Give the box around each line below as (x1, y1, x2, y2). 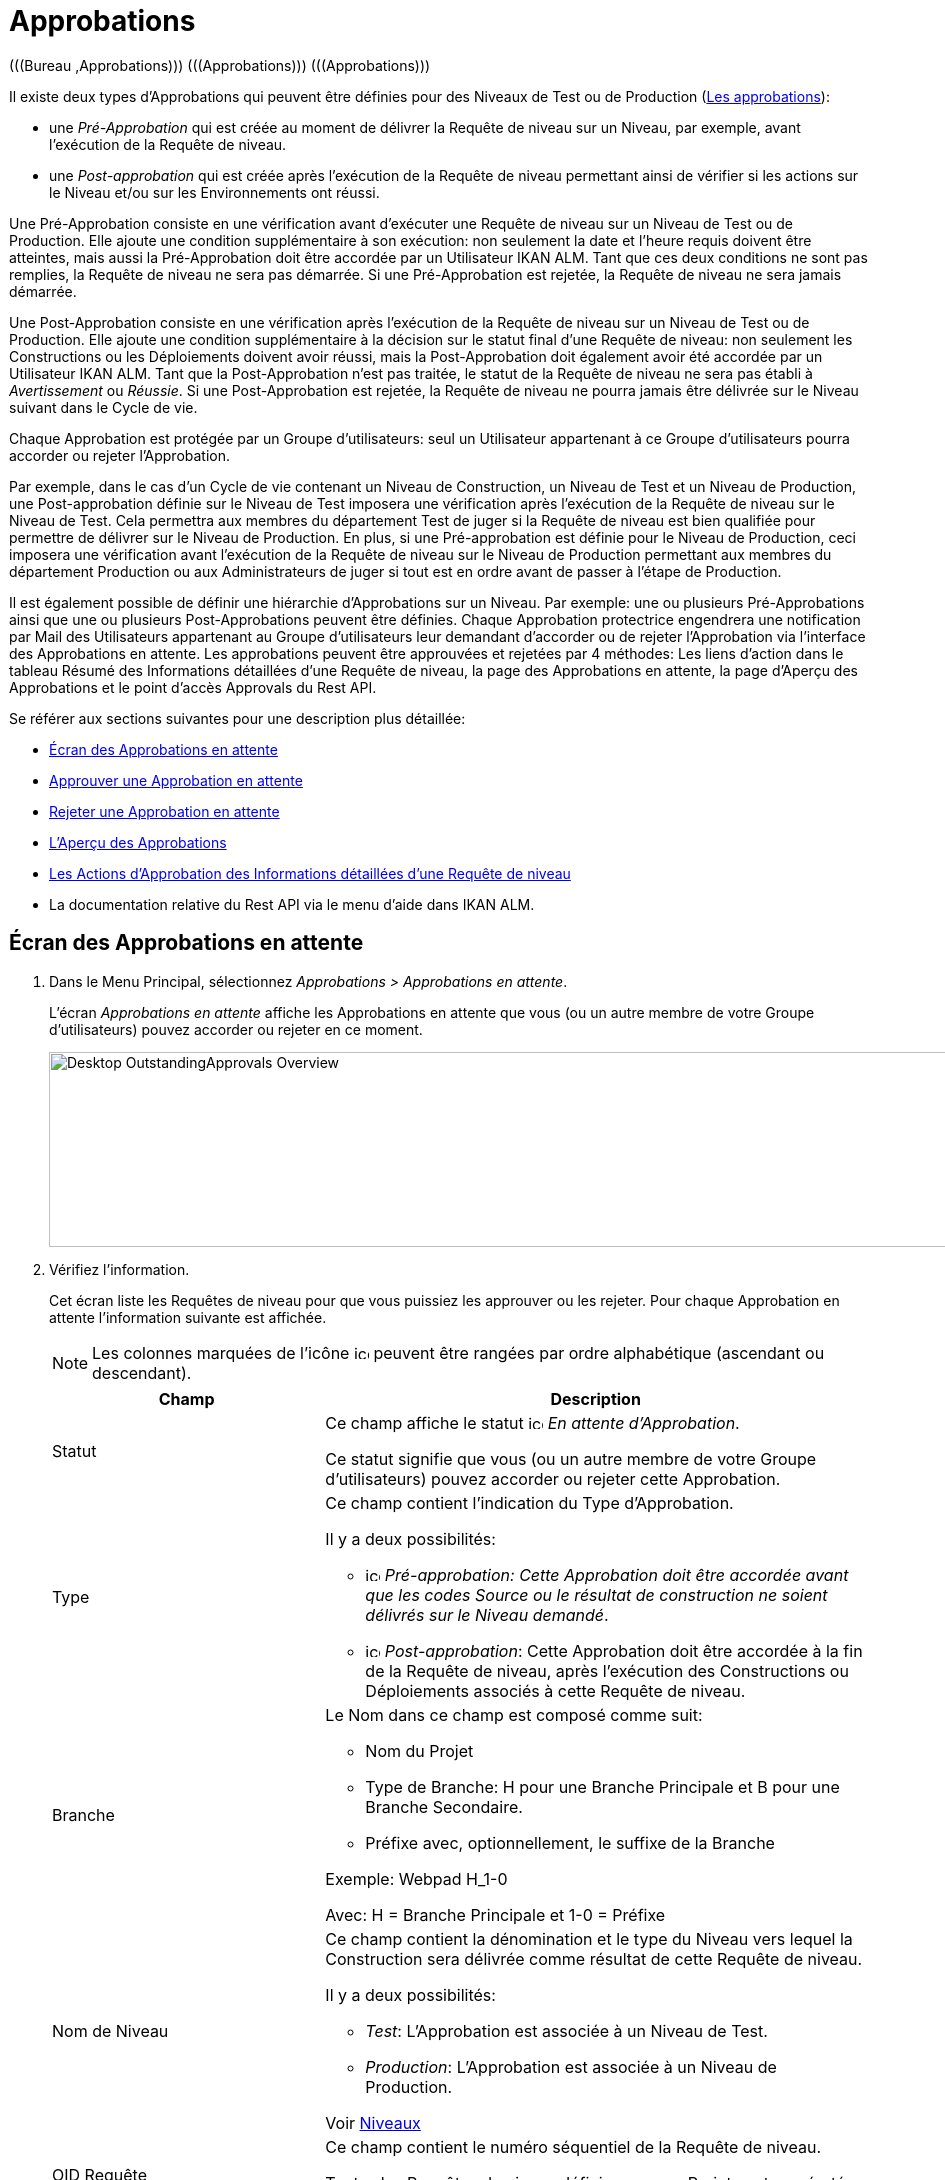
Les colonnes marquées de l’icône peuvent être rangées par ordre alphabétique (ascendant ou (92, 1342, 825, 1363)
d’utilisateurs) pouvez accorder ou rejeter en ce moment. (49, 1020, 423, 1038)
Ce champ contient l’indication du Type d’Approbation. (325, 1492, 734, 1513)
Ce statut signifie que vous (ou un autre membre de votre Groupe (325, 1448, 817, 1469)
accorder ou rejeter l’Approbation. (9, 446, 231, 464)
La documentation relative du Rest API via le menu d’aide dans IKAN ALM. (49, 895, 535, 913)
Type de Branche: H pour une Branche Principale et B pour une (365, 1776, 840, 1797)
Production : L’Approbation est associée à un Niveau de (365, 2056, 777, 2077)
